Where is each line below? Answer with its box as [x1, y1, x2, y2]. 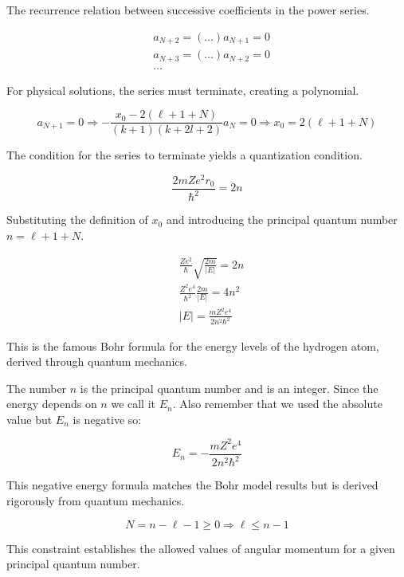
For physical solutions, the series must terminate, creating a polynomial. [6, 81, 359, 98]
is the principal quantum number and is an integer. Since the [80, 379, 379, 396]
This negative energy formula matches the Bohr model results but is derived [6, 477, 379, 493]
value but [6, 410, 53, 427]
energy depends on [6, 395, 97, 412]
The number [6, 379, 67, 396]
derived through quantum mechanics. [6, 353, 187, 370]
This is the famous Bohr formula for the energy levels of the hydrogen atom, [6, 337, 379, 354]
